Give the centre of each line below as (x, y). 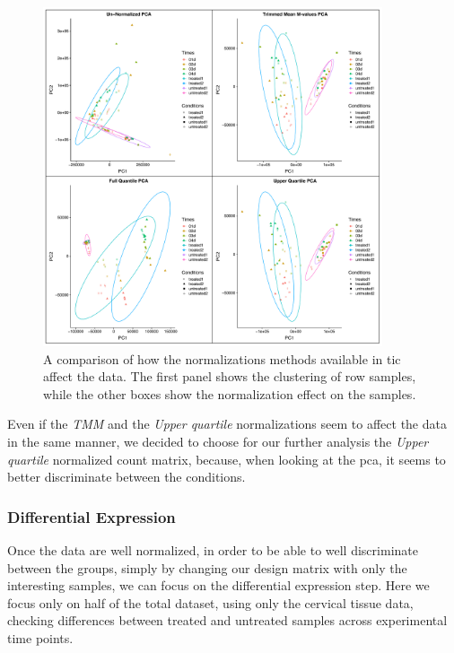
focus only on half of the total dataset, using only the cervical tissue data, (210, 602)
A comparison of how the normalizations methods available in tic (222, 358)
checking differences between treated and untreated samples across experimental (227, 620)
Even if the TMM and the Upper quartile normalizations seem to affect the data (227, 424)
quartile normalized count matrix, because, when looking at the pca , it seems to (227, 459)
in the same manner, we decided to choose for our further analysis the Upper (218, 441)
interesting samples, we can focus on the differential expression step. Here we (218, 585)
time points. (40, 637)
